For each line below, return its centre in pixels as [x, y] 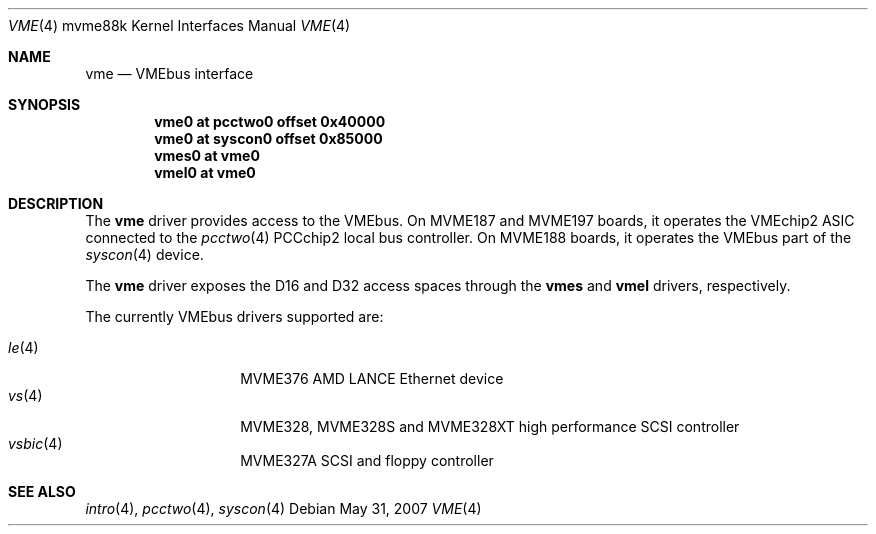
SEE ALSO [42, 491]
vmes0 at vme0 [207, 155]
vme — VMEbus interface [169, 73]
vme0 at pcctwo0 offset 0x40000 [270, 121]
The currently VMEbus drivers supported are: [234, 316]
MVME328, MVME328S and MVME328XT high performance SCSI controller [490, 426]
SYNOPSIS [44, 104]
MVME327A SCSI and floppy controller [367, 460]
